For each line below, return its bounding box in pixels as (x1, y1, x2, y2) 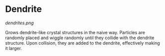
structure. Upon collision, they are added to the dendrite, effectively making (5, 40, 160, 46)
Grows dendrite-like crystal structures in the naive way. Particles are (5, 29, 145, 35)
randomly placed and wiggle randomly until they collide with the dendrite (5, 35, 155, 41)
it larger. (5, 45, 22, 51)
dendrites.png (5, 20, 34, 26)
